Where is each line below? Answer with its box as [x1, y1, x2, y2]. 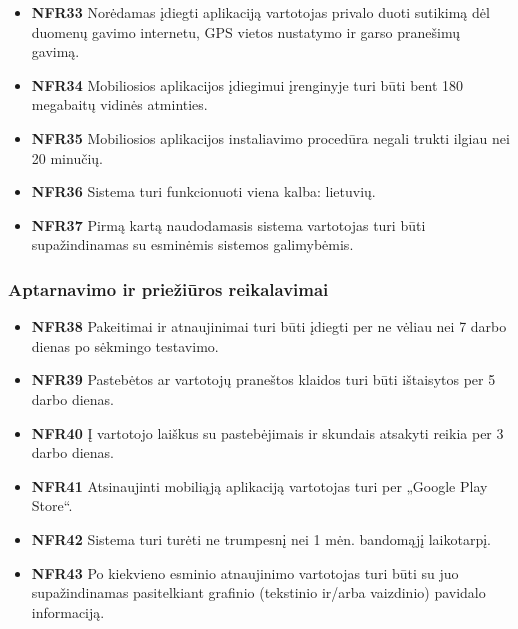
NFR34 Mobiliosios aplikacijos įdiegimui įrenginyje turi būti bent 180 [31, 74, 464, 95]
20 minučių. [31, 147, 103, 168]
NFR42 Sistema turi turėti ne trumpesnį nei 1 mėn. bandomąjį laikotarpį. [31, 528, 492, 549]
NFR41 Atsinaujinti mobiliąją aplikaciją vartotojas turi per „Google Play [31, 475, 488, 496]
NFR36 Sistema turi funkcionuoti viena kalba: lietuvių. [31, 181, 376, 202]
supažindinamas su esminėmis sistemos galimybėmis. [31, 234, 354, 255]
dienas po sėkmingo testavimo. [31, 335, 219, 356]
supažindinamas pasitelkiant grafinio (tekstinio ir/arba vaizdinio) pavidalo [31, 582, 486, 603]
